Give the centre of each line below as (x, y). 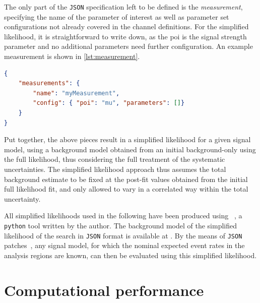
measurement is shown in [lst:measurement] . (72, 56)
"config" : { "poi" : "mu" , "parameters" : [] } (109, 103)
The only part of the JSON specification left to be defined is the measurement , (123, 7)
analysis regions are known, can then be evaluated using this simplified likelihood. (131, 255)
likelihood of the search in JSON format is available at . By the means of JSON (123, 235)
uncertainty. (22, 198)
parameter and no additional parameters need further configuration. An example (128, 46)
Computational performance (104, 290)
